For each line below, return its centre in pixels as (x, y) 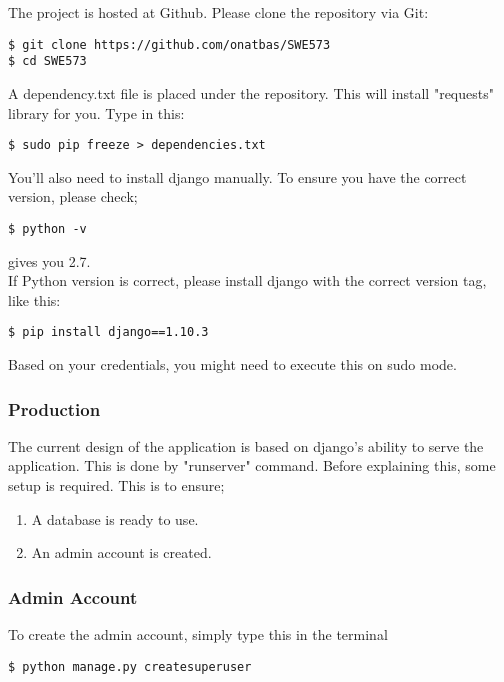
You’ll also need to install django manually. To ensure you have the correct (237, 176)
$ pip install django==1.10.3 (108, 332)
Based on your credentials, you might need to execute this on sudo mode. (232, 364)
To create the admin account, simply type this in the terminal (198, 634)
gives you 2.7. (49, 260)
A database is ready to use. (115, 518)
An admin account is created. (121, 552)
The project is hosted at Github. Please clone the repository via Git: (218, 12)
